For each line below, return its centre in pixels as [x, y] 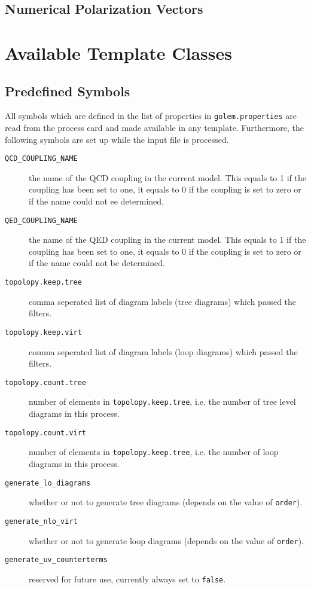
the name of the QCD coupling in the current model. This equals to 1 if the [167, 177]
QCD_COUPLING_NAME [41, 159]
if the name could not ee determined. [96, 201]
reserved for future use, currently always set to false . [127, 579]
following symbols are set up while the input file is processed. [117, 139]
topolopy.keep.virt [43, 332]
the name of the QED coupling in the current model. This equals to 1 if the [167, 239]
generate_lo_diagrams [48, 483]
